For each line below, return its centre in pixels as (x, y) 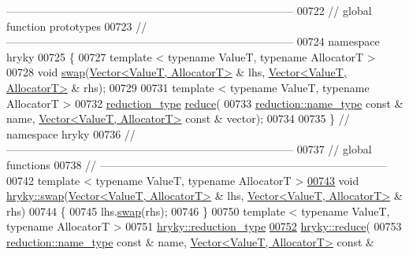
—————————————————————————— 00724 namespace (193, 41)
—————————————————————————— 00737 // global (189, 149)
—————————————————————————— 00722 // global (189, 10)
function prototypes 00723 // (77, 26)
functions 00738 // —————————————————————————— (197, 164)
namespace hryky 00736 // (71, 133)
